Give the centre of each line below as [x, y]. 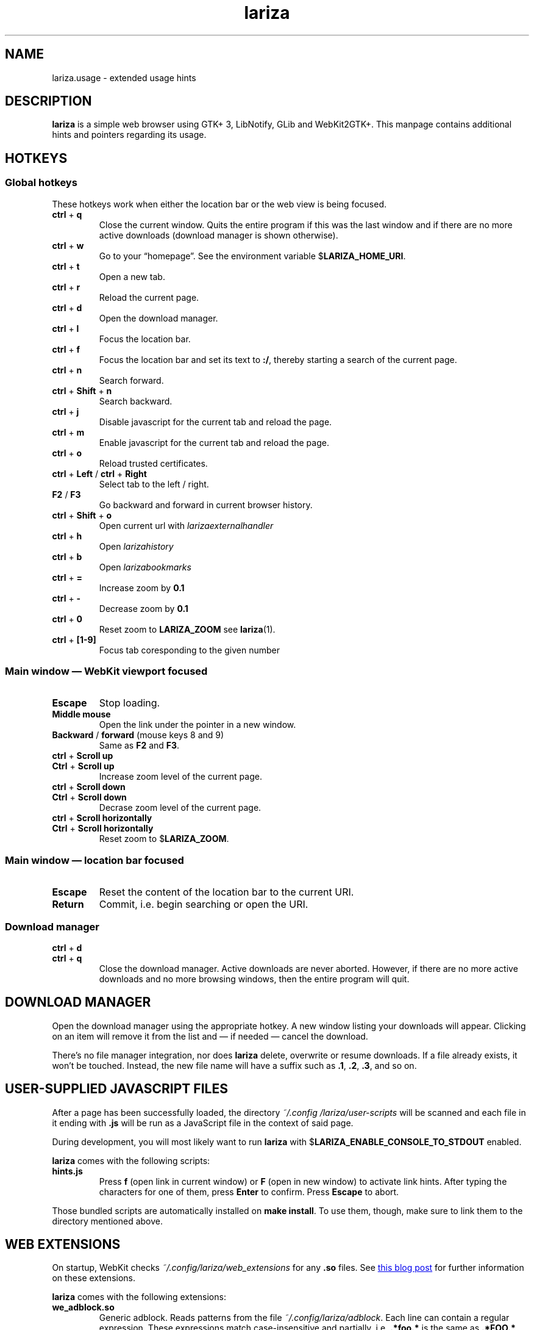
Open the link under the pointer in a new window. [198, 725]
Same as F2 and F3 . [139, 746]
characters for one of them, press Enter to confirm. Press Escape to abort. [249, 1192]
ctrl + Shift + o [82, 515]
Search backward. [136, 401]
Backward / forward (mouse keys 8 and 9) [138, 735]
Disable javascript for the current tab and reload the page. [215, 422]
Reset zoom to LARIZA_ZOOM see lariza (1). [187, 629]
